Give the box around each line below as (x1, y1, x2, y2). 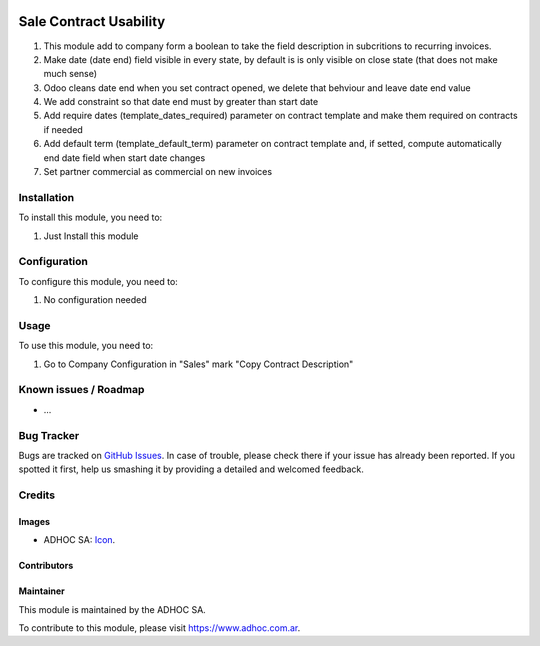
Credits (18, 488, 55, 502)
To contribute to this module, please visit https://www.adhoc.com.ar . (18, 622, 301, 634)
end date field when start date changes (43, 151, 206, 164)
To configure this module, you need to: (18, 275, 179, 287)
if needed (43, 123, 84, 135)
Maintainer (18, 585, 65, 597)
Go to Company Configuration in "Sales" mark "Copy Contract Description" (43, 358, 354, 370)
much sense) (43, 68, 98, 80)
